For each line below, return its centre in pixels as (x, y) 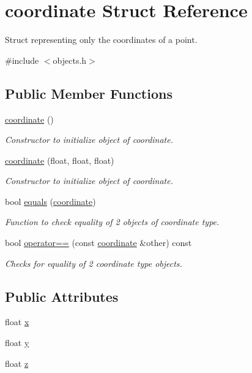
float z (17, 363)
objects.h (70, 60)
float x (17, 322)
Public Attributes (62, 296)
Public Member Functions (89, 93)
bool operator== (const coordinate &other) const (98, 243)
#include (22, 60)
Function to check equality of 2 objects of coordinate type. (112, 222)
